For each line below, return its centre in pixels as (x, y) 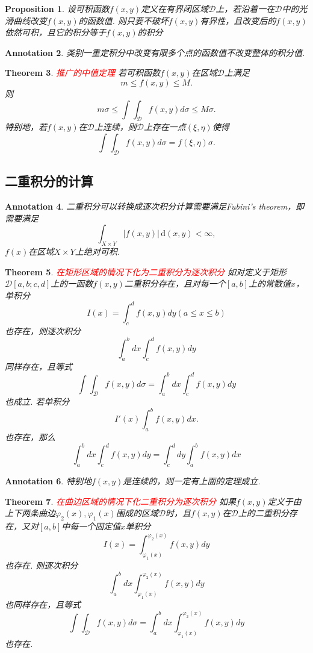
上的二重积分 (263, 513)
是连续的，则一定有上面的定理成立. (192, 481)
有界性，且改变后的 (238, 20)
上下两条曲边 (30, 513)
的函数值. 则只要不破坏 (123, 20)
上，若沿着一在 (245, 8)
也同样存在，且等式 (43, 604)
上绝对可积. (97, 251)
